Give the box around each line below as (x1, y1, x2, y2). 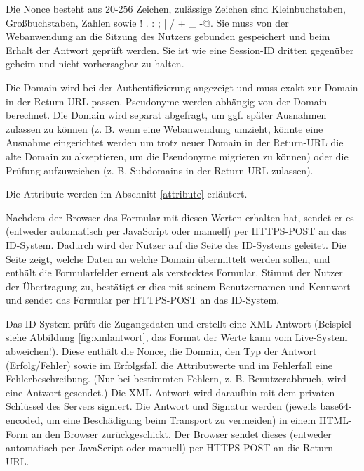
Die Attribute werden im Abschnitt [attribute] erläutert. (6, 186, 248, 201)
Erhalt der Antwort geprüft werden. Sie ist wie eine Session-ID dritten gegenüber (6, 42, 354, 57)
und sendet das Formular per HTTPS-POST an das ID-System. (6, 292, 280, 307)
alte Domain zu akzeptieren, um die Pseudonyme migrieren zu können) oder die (6, 148, 349, 163)
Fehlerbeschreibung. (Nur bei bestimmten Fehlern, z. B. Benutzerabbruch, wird (6, 371, 346, 386)
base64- (320, 399, 352, 413)
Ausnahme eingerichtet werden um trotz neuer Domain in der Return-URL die (6, 135, 344, 150)
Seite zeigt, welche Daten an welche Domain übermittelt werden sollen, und (6, 251, 330, 266)
